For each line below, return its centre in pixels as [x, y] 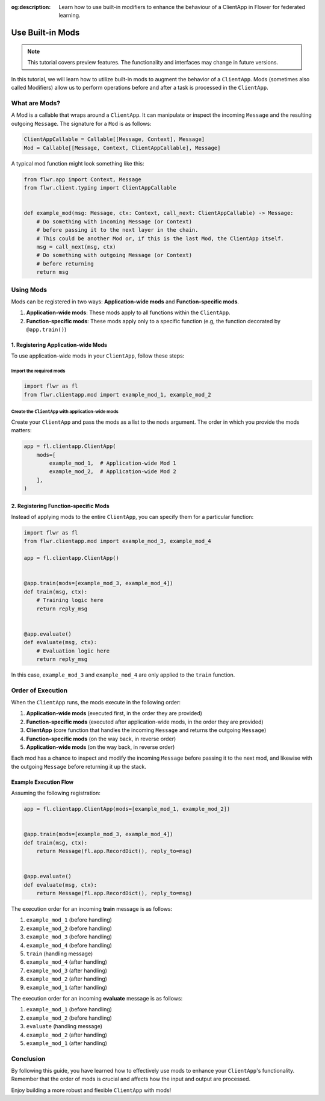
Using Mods [29, 290]
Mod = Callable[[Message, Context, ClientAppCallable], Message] [122, 148]
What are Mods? [36, 103]
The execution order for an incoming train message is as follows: [92, 909]
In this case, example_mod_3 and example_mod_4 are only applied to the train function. [123, 675]
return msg [52, 272]
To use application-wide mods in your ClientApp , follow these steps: [98, 356]
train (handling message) [60, 954]
